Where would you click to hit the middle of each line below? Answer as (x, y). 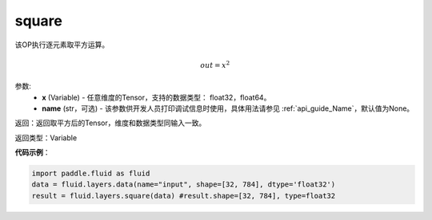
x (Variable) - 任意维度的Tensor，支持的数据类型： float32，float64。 (156, 97)
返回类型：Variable (46, 137)
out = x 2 (215, 65)
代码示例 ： (32, 152)
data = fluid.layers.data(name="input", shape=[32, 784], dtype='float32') (184, 185)
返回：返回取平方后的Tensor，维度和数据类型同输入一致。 (110, 123)
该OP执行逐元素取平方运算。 (62, 45)
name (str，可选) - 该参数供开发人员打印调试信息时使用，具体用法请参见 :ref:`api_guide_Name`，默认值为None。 (228, 108)
